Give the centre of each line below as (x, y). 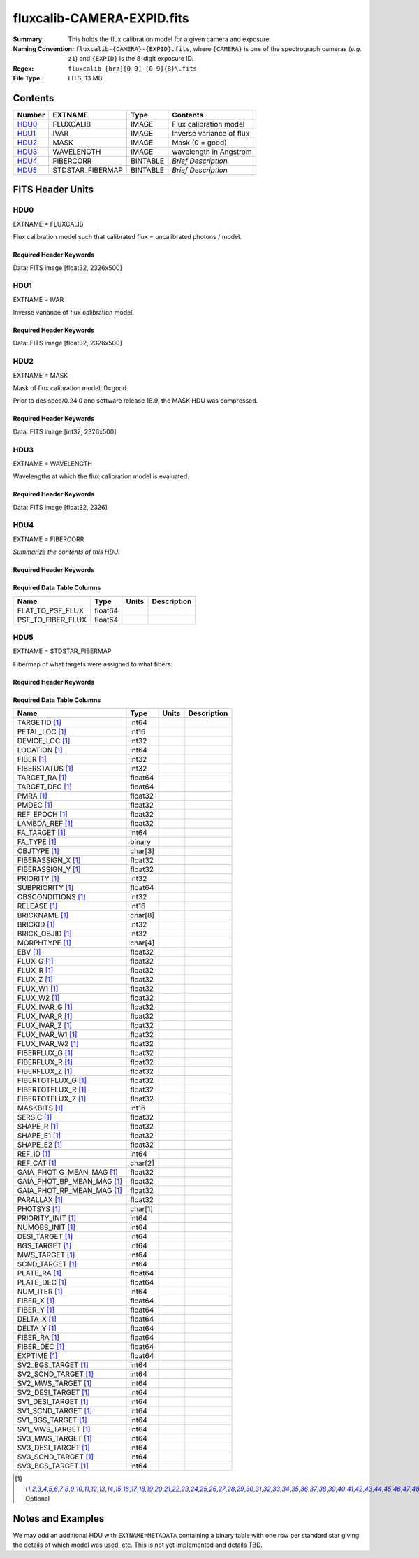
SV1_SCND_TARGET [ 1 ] (55, 1411)
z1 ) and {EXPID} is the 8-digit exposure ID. (131, 59)
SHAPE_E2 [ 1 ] (40, 1145)
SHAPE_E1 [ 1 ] (39, 1136)
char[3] (142, 851)
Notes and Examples (59, 1518)
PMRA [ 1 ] (32, 796)
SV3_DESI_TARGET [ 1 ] (53, 1448)
